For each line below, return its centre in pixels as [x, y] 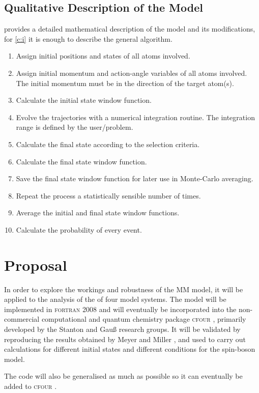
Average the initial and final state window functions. [98, 213]
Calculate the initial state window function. [84, 100]
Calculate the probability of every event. [79, 229]
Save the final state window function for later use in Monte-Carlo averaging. [135, 178]
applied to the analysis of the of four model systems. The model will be [115, 299]
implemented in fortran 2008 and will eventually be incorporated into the [120, 309]
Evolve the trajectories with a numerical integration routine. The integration [135, 117]
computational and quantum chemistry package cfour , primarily [144, 319]
